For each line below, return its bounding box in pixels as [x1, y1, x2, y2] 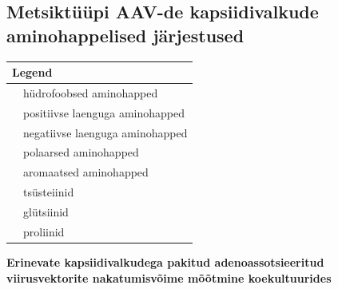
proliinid [23, 223, 65, 240]
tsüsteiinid [23, 184, 74, 200]
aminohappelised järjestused [6, 22, 245, 47]
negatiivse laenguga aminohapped [23, 124, 188, 141]
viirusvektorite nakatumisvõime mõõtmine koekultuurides [6, 269, 332, 286]
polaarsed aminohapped [23, 144, 139, 160]
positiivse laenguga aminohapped [23, 104, 185, 121]
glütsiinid [23, 204, 69, 220]
